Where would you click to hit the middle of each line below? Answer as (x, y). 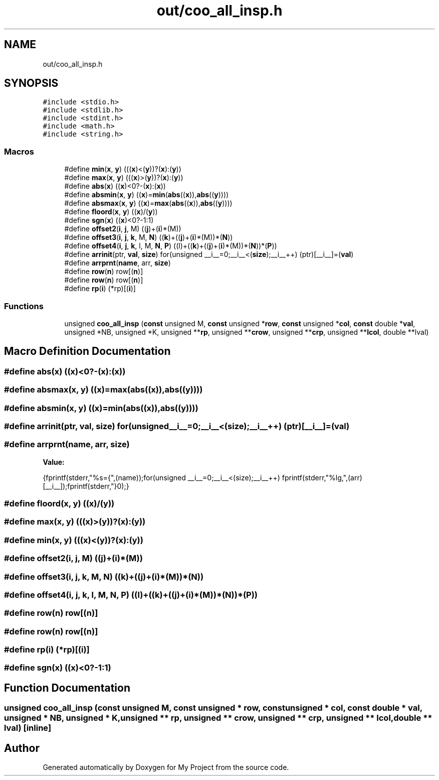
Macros (19, 151)
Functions (24, 306)
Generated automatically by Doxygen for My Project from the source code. (166, 767)
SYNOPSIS (31, 83)
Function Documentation (67, 688)
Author (22, 748)
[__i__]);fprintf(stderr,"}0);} (86, 486)
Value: (54, 462)
